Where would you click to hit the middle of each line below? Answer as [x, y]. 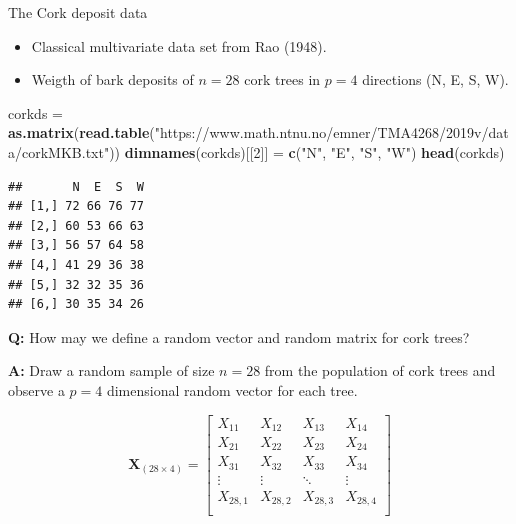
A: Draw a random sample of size [111, 370]
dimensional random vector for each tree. [232, 389]
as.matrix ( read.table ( [81, 132]
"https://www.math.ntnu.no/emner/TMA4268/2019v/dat [331, 132]
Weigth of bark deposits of [112, 79]
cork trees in [282, 79]
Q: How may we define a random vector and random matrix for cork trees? [239, 336]
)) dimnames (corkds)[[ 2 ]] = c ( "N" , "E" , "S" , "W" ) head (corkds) [307, 151]
